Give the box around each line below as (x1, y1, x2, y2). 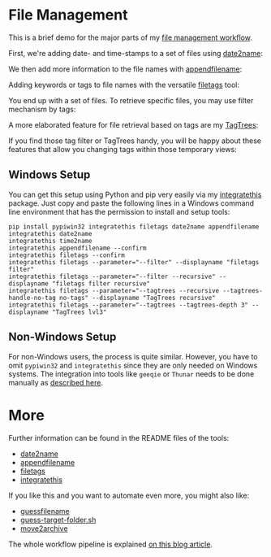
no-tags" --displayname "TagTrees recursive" (59, 294, 217, 302)
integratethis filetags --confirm (8, 250, 126, 259)
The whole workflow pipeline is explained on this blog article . (8, 539, 213, 549)
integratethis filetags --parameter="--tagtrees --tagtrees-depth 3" (8, 301, 249, 309)
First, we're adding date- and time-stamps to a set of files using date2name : (8, 48, 264, 58)
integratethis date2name (8, 229, 92, 237)
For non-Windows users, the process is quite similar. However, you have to (8, 351, 258, 361)
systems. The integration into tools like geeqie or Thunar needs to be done (8, 368, 255, 379)
